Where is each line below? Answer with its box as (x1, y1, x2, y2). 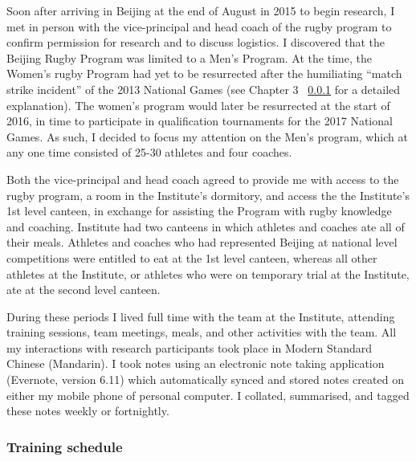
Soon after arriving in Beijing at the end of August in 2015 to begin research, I (6, 2, 395, 18)
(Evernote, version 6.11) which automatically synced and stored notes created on (6, 371, 404, 388)
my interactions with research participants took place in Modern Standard (6, 339, 373, 356)
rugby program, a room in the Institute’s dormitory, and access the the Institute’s (6, 186, 410, 203)
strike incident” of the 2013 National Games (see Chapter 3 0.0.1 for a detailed (6, 80, 401, 97)
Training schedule (6, 436, 123, 456)
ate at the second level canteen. (6, 281, 161, 298)
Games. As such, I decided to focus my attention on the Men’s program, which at (6, 128, 408, 145)
